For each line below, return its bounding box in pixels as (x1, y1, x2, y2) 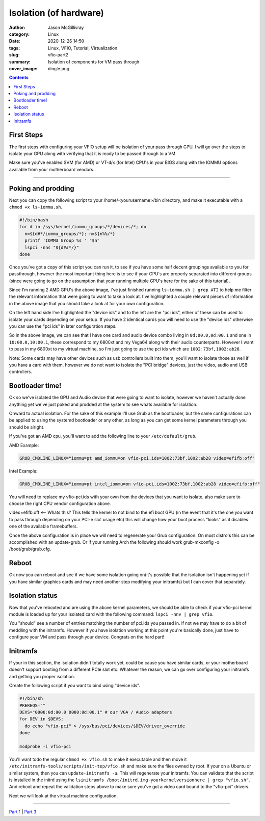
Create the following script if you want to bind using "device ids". (9, 683, 141, 689)
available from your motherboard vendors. (9, 166, 95, 172)
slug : (9, 52, 20, 58)
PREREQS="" (19, 702, 46, 708)
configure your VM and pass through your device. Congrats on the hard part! (9, 634, 164, 640)
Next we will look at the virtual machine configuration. (9, 793, 118, 798)
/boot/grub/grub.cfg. (9, 546, 51, 552)
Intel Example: (9, 468, 38, 474)
